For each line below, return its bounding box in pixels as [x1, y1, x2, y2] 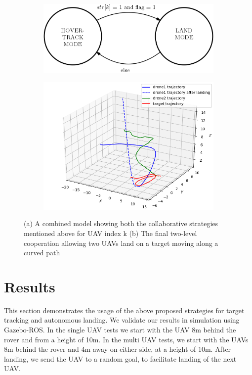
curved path [24, 247, 60, 258]
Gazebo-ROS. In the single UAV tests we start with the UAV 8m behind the [4, 325, 236, 335]
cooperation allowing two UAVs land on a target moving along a [24, 237, 218, 248]
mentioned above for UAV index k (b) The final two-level [24, 228, 197, 238]
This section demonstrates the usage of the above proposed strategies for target [4, 305, 245, 315]
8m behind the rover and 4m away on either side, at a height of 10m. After [4, 344, 231, 354]
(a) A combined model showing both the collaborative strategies [24, 218, 218, 229]
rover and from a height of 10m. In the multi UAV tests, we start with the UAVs [4, 334, 249, 344]
